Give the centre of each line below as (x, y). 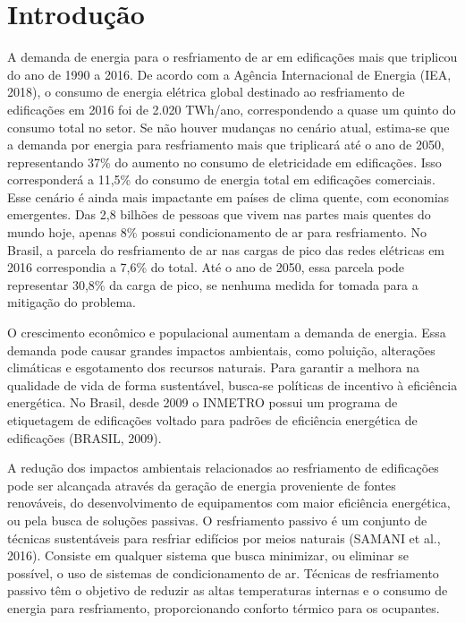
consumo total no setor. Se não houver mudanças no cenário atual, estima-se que (228, 127)
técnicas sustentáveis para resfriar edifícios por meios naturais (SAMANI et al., (224, 538)
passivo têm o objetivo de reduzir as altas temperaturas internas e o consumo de (228, 590)
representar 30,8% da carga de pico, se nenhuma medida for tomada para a (213, 284)
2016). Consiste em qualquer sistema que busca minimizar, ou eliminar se (208, 555)
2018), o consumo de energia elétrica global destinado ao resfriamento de (206, 92)
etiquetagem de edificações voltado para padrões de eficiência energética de (212, 420)
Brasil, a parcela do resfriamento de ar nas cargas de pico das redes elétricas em (226, 249)
